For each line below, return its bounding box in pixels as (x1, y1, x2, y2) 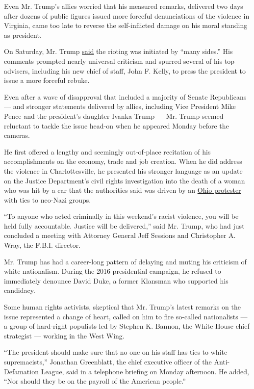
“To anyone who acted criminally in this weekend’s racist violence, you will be (4, 211, 239, 221)
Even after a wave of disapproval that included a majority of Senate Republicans (4, 91, 247, 102)
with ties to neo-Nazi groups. (4, 194, 91, 205)
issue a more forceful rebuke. (4, 75, 90, 85)
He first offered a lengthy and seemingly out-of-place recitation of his (4, 146, 211, 156)
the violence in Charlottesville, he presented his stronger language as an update (4, 165, 243, 176)
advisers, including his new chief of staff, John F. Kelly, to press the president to (4, 65, 246, 76)
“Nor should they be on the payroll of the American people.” (4, 376, 186, 386)
